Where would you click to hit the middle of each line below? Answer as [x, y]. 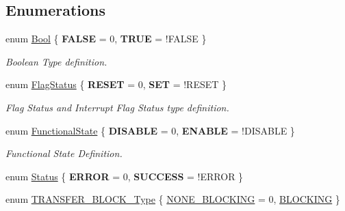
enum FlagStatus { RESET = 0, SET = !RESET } [116, 84]
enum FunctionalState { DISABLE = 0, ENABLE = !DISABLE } [150, 130]
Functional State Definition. [64, 153]
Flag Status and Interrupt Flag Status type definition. [117, 107]
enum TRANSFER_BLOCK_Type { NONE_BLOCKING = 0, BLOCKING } [173, 199]
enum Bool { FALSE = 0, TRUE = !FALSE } [106, 39]
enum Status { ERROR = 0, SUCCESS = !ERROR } [125, 176]
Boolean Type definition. [56, 61]
